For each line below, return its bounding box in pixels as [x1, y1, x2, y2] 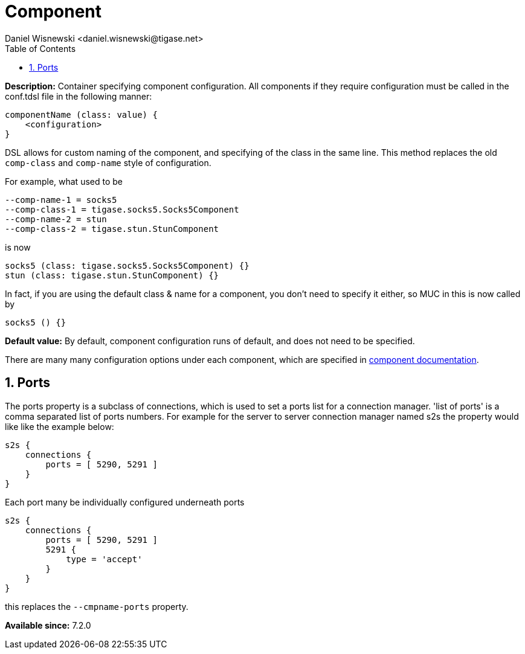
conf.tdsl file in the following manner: [5, 91, 152, 101]
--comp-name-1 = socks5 [5, 194, 117, 205]
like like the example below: [5, 421, 114, 432]
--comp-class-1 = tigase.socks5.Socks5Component [5, 204, 239, 214]
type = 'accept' [66, 554, 143, 564]
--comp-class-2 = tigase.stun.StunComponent [5, 223, 219, 234]
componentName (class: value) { [5, 109, 158, 120]
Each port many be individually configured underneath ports [5, 496, 245, 507]
